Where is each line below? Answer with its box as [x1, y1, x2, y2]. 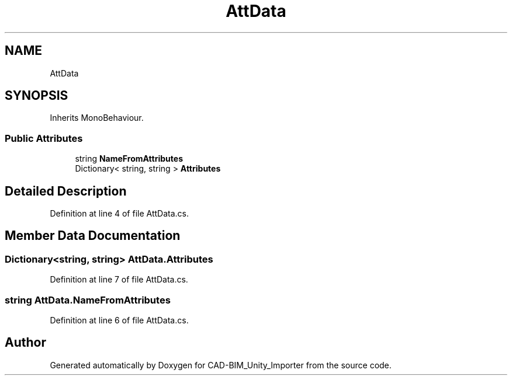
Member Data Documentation [5, 228, 181, 243]
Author [5, 335, 46, 350]
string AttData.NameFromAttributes [5, 294, 171, 306]
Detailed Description [5, 183, 127, 198]
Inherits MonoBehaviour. [50, 113, 144, 123]
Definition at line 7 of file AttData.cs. [50, 274, 188, 285]
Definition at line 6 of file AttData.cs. [50, 315, 189, 325]
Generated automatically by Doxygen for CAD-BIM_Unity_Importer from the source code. [50, 360, 392, 370]
